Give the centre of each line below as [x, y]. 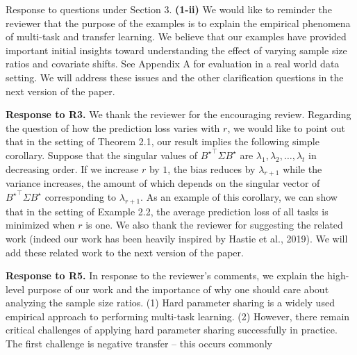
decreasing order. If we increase [72, 168]
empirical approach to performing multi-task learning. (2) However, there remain [178, 316]
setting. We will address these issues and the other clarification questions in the [175, 77]
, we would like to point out [286, 127]
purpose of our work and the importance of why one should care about [178, 289]
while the [302, 168]
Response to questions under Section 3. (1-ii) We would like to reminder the [169, 9]
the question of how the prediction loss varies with [113, 127]
